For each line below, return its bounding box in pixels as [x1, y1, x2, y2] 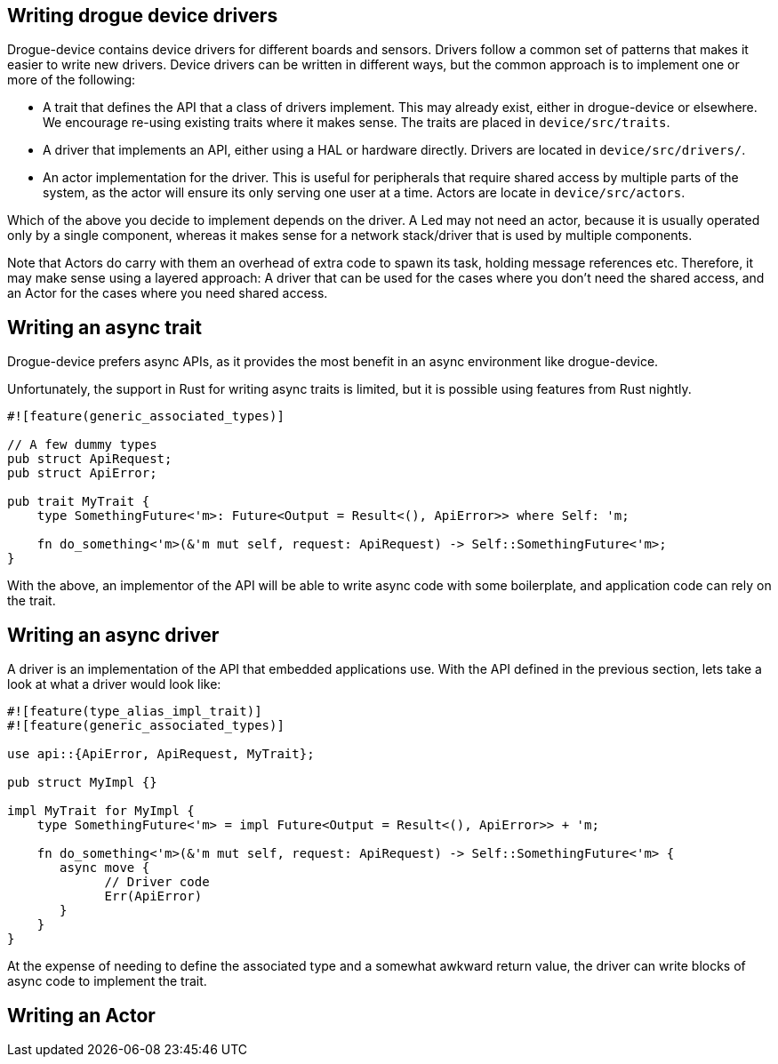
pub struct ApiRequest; [7, 452, 172, 467]
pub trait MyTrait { [7, 494, 150, 509]
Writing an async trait [7, 316, 202, 339]
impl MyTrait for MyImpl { [7, 804, 195, 819]
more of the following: [7, 72, 136, 88]
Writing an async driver [7, 623, 220, 646]
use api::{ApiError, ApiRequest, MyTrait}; [7, 747, 315, 762]
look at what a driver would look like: [7, 676, 221, 692]
